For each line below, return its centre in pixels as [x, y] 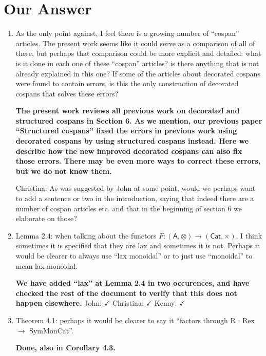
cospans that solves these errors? [67, 93]
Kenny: [166, 303]
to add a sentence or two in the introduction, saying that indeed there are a [135, 198]
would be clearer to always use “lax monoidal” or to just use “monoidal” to [134, 255]
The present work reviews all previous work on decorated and [128, 111]
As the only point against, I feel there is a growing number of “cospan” [127, 33]
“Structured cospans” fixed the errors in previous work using [126, 131]
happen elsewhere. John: [59, 303]
